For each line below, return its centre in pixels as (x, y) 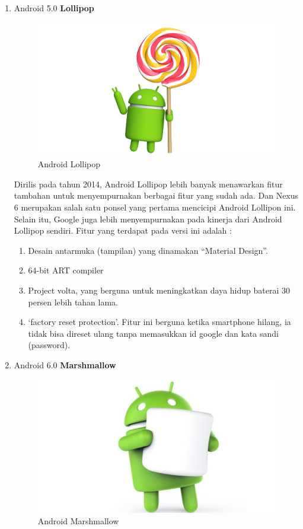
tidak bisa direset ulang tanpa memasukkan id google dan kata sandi (153, 333)
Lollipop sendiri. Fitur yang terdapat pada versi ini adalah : (123, 230)
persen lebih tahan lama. (73, 302)
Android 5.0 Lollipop (54, 8)
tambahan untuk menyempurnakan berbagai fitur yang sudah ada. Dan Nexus (156, 195)
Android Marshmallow (78, 521)
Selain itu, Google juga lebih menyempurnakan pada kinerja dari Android (148, 219)
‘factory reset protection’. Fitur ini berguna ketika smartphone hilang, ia (160, 322)
